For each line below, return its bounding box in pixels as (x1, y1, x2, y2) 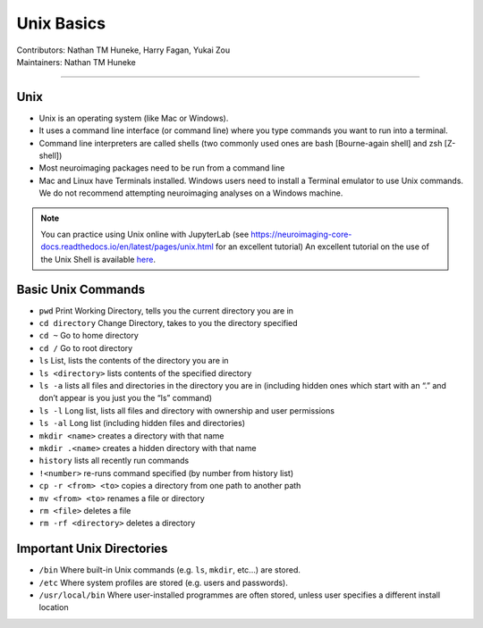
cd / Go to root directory (38, 342, 133, 353)
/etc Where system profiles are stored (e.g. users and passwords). (38, 577, 288, 588)
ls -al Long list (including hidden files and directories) (38, 418, 246, 429)
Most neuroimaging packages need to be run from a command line (38, 163, 285, 173)
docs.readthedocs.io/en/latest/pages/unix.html (40, 241, 214, 252)
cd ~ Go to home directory (38, 331, 139, 341)
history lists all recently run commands (38, 456, 190, 466)
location (38, 602, 69, 613)
